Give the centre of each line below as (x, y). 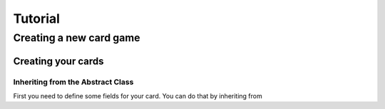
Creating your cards (58, 61)
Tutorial (37, 19)
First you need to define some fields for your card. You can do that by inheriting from (138, 95)
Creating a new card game (77, 38)
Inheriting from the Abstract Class (73, 82)
